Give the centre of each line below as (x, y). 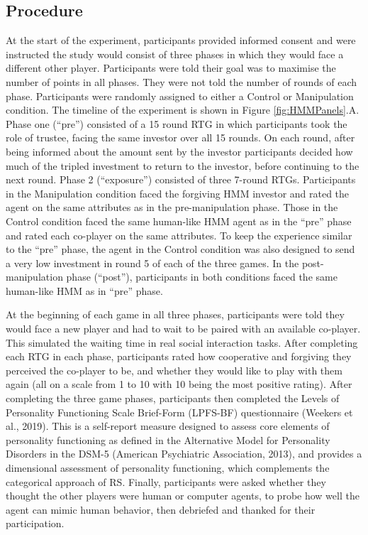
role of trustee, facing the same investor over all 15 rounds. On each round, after (180, 137)
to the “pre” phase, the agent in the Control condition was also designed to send (180, 249)
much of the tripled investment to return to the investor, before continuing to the (183, 165)
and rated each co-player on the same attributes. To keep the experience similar (179, 235)
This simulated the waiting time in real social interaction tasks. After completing (182, 342)
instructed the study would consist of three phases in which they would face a (175, 54)
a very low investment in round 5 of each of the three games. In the (152, 263)
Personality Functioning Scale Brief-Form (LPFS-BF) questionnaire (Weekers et (179, 412)
